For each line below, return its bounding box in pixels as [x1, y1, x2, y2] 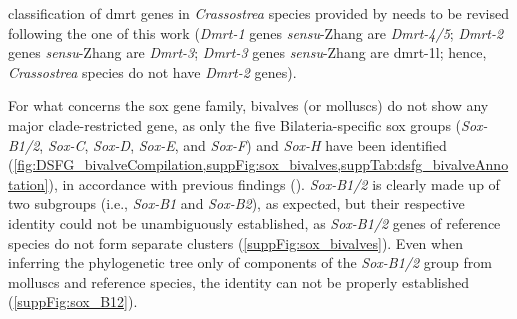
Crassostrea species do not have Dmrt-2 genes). [8, 61, 297, 82]
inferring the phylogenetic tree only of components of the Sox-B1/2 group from [8, 252, 493, 273]
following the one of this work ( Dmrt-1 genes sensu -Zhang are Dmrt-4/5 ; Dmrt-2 [8, 22, 504, 43]
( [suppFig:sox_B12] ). [8, 291, 138, 312]
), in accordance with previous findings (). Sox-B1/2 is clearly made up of [48, 173, 500, 194]
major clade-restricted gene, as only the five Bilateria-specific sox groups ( [8, 114, 462, 135]
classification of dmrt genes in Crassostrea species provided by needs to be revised [8, 3, 509, 23]
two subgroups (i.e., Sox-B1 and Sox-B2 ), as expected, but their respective [8, 193, 465, 214]
